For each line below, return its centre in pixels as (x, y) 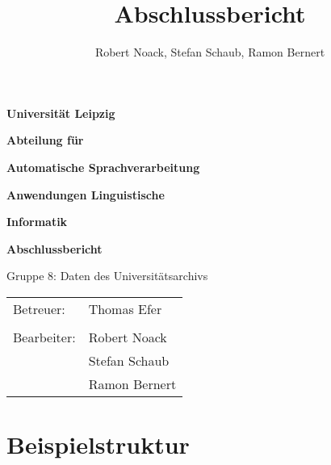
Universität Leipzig (61, 113)
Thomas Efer (125, 308)
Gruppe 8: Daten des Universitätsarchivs (107, 276)
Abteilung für (45, 140)
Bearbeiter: (44, 337)
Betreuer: (39, 308)
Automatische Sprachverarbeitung (103, 167)
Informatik (37, 222)
